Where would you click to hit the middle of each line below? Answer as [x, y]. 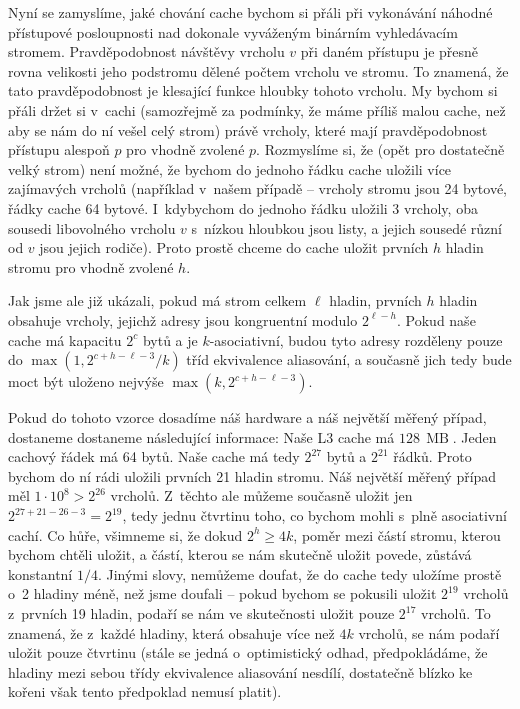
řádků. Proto [432, 456]
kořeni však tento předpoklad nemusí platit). [145, 691]
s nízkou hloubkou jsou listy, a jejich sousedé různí [346, 227]
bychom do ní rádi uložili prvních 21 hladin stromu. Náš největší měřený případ [252, 475]
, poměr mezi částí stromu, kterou [397, 534]
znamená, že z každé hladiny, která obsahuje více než [171, 632]
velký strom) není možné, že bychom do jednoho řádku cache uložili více [230, 168]
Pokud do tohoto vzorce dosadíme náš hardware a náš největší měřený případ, [247, 417]
